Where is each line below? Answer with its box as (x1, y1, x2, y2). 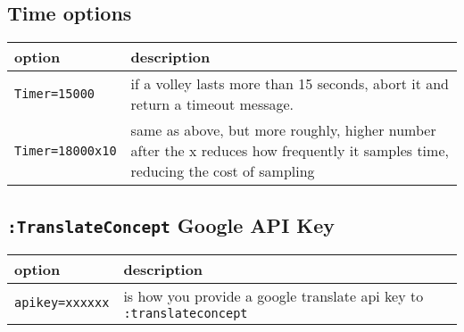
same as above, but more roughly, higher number (130, 120, 436, 141)
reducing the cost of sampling (130, 161, 315, 182)
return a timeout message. (130, 94, 294, 115)
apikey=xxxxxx (14, 295, 110, 311)
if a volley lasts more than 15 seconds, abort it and (130, 73, 450, 95)
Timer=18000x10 (14, 143, 117, 158)
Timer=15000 (14, 87, 95, 102)
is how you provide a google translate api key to (123, 285, 424, 306)
